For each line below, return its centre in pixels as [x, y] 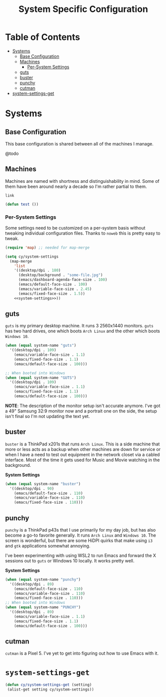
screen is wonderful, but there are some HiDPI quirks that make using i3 [79, 540]
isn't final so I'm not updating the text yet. [48, 416]
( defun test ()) [22, 204]
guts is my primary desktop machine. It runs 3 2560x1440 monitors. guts [79, 326]
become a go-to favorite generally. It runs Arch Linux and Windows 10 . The [81, 535]
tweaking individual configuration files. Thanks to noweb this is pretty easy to [83, 233]
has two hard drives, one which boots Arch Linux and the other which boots [83, 331]
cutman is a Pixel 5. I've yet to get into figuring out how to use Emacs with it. [82, 653]
